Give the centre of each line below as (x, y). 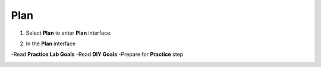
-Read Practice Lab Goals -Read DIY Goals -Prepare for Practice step (97, 54)
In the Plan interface (51, 43)
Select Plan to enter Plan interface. (69, 33)
